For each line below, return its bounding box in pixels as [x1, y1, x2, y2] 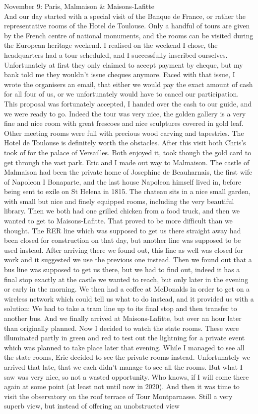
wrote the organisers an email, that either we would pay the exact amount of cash [4, 79, 253, 89]
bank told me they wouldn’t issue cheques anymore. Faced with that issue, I [4, 69, 235, 80]
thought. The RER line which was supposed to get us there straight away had [4, 225, 241, 235]
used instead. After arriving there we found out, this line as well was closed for [4, 244, 244, 255]
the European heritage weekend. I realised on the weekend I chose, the [4, 40, 218, 50]
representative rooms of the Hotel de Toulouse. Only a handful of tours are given [4, 20, 250, 31]
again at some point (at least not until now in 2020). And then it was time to [4, 381, 240, 392]
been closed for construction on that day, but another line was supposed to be [4, 235, 241, 245]
